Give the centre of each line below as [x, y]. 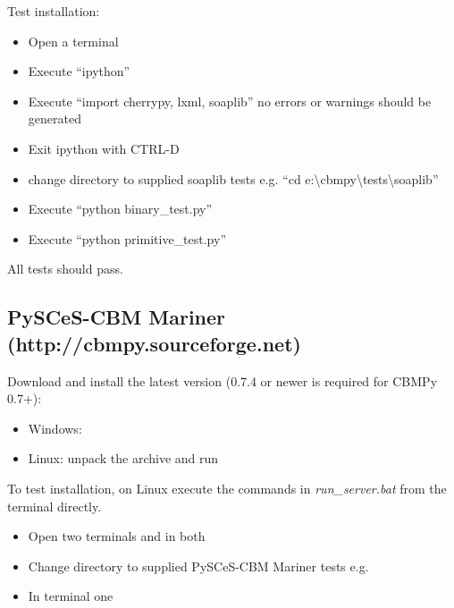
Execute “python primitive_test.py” [127, 238]
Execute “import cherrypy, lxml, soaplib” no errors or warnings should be [230, 101]
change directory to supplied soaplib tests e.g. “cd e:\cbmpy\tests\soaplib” [233, 178]
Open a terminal [73, 41]
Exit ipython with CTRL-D [104, 148]
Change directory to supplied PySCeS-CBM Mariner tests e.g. [198, 566]
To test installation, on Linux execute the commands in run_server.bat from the [227, 488]
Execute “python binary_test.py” [120, 209]
